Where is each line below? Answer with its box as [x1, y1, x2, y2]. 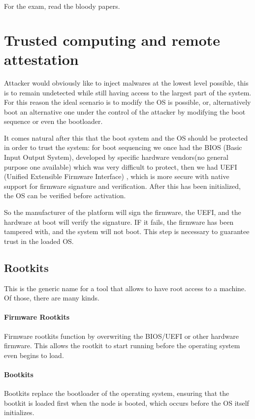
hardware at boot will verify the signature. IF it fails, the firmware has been [4, 216, 234, 227]
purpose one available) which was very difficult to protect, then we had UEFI [4, 161, 237, 172]
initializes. [4, 407, 34, 418]
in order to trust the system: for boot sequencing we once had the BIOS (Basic [4, 142, 242, 152]
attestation [4, 49, 79, 69]
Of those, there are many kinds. [4, 293, 99, 303]
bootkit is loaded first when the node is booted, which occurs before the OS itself [4, 397, 249, 408]
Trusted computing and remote [4, 30, 221, 50]
